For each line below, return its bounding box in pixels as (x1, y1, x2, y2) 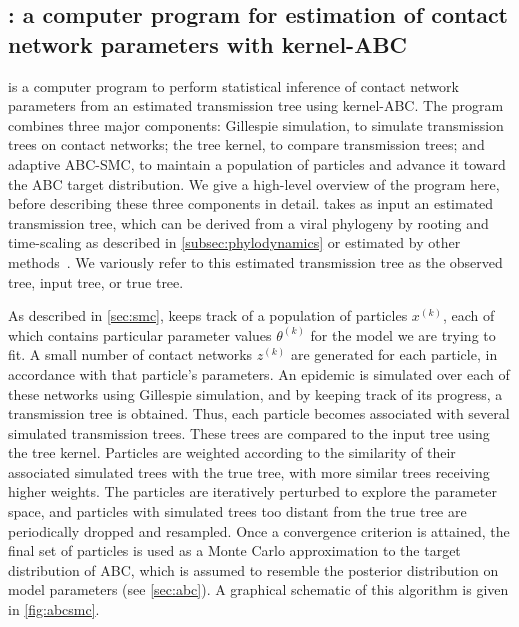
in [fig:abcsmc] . (8, 599, 100, 620)
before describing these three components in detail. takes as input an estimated (8, 193, 494, 214)
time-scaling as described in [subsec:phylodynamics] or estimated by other (8, 232, 461, 253)
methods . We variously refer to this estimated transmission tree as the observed (8, 251, 503, 272)
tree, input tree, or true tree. (8, 271, 184, 292)
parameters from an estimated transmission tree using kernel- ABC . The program (8, 95, 504, 116)
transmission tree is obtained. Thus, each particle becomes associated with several (8, 403, 510, 424)
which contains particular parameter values (8, 324, 272, 345)
